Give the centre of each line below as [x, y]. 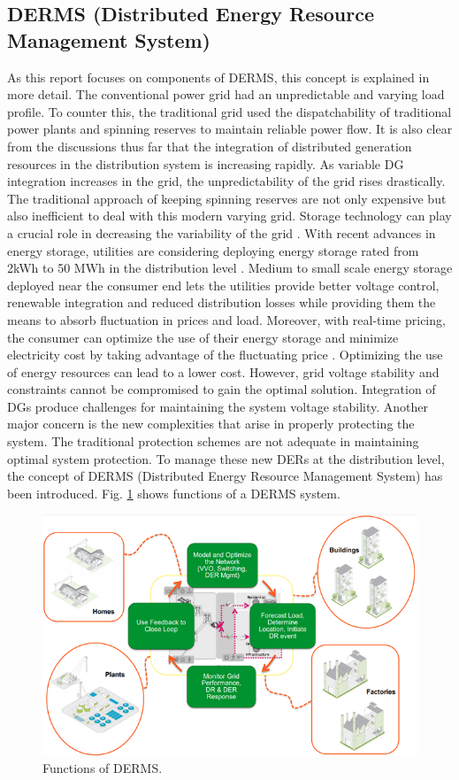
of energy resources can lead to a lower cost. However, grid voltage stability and [223, 371]
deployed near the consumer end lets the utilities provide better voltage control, [223, 285]
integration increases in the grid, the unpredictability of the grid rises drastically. [226, 181]
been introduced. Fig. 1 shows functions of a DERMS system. [174, 493]
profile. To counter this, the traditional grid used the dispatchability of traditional [229, 111]
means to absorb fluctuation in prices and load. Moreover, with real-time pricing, [226, 319]
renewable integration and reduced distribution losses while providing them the [222, 302]
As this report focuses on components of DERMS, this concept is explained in [218, 77]
